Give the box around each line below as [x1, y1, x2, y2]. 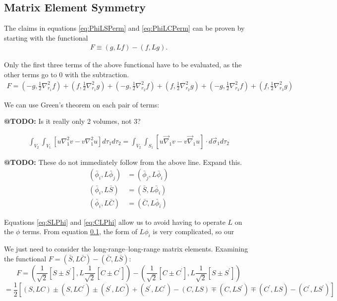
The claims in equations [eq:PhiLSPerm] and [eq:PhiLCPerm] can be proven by [4, 23, 245, 33]
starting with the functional [4, 32, 88, 43]
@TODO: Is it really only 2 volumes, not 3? [4, 116, 141, 126]
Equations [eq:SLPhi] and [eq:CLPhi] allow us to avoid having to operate [4, 216, 225, 227]
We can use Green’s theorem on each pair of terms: [4, 99, 160, 109]
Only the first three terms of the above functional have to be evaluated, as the [4, 59, 242, 70]
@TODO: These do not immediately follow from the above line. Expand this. [4, 156, 242, 167]
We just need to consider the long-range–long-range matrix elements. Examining [4, 243, 248, 253]
